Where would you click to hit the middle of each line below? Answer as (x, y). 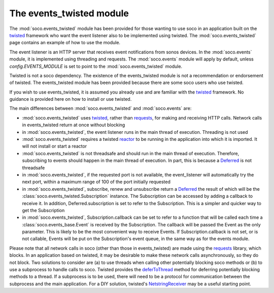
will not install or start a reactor (55, 146)
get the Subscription (43, 210)
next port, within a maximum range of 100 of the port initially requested (96, 182)
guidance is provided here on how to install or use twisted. (71, 99)
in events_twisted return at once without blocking (74, 125)
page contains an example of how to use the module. (65, 43)
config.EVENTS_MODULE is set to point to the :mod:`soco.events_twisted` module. (96, 66)
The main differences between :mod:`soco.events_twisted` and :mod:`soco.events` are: (100, 108)
